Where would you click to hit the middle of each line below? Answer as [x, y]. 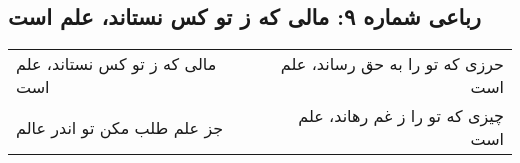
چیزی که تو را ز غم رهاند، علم [401, 116]
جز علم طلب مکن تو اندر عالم [120, 127]
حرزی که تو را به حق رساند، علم [392, 64]
